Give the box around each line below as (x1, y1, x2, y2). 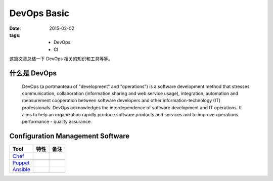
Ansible (12, 166, 30, 173)
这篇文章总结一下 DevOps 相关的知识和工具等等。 (9, 56, 113, 62)
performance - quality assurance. (22, 119, 92, 125)
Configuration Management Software (9, 132, 130, 141)
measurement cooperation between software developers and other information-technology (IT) (22, 98, 221, 104)
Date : (9, 25, 21, 31)
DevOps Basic (9, 8, 70, 19)
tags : (9, 32, 21, 38)
